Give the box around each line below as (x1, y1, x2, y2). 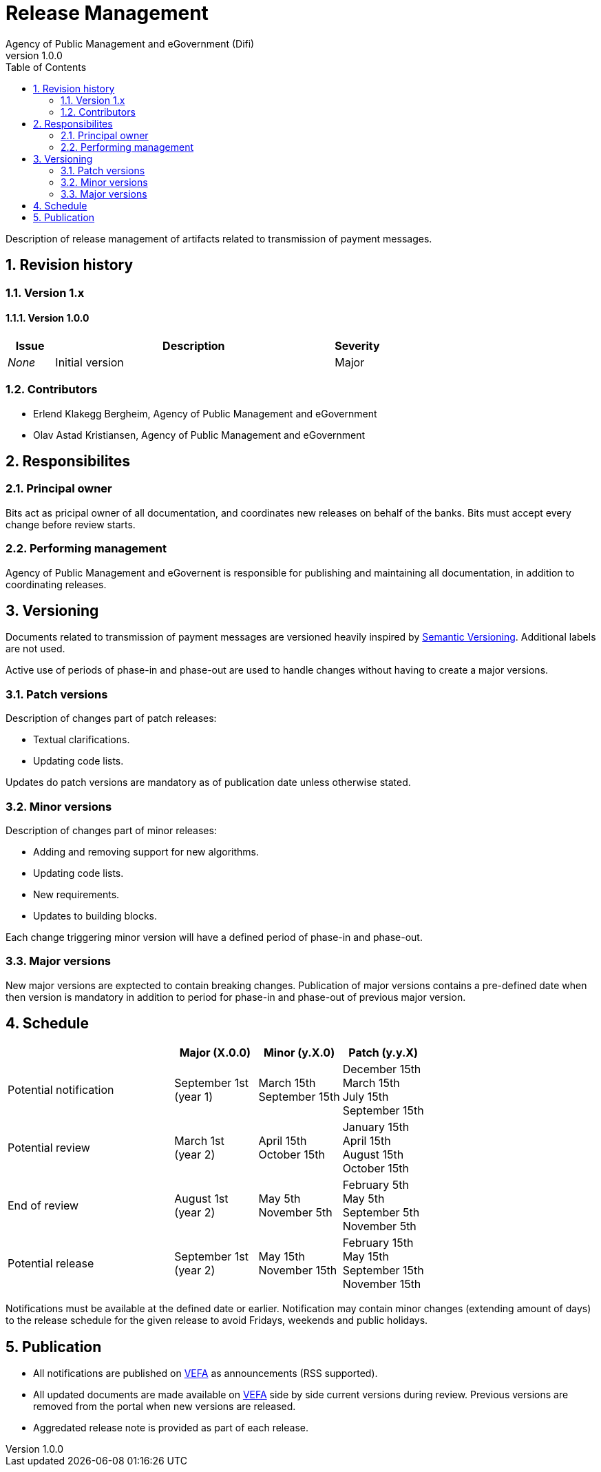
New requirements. (33, 888, 120, 900)
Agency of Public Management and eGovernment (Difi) (6, 37, 255, 50)
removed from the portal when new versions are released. (33, 1400, 296, 1413)
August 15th (342, 1148, 404, 1162)
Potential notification (8, 1083, 114, 1097)
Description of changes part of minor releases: (6, 824, 217, 836)
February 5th (342, 1178, 409, 1192)
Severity (335, 338, 380, 353)
